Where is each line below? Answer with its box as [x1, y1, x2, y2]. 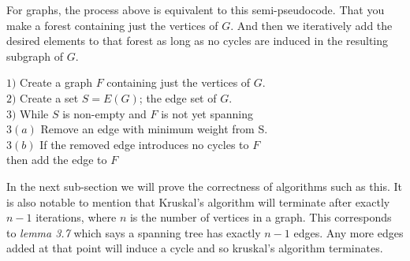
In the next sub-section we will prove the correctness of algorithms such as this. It [6, 177, 402, 194]
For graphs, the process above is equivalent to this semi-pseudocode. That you [6, 2, 385, 17]
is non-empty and [62, 105, 147, 121]
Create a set [20, 89, 79, 106]
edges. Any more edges [293, 224, 404, 240]
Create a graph [20, 74, 92, 91]
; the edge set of [139, 89, 217, 106]
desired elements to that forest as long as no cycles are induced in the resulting [6, 32, 389, 49]
